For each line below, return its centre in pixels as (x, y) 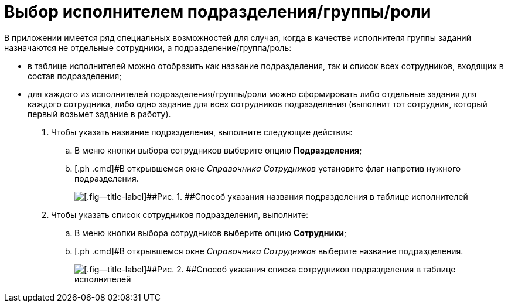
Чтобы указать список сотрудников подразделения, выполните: (180, 214)
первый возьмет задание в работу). (99, 114)
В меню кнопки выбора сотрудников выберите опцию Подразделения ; (218, 150)
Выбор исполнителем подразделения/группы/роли (218, 12)
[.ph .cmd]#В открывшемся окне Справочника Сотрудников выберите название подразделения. (269, 251)
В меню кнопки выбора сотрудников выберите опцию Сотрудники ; (211, 233)
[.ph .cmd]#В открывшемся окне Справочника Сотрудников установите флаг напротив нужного (268, 168)
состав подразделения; (75, 76)
